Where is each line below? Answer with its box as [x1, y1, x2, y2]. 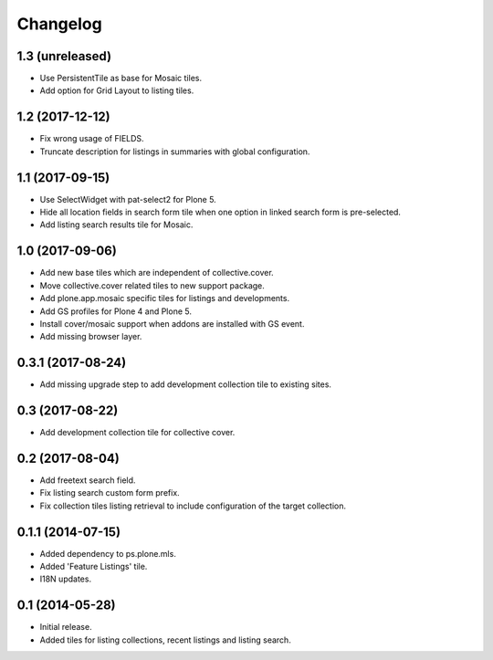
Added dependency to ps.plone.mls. [39, 548, 177, 559]
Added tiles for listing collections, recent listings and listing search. [39, 634, 291, 645]
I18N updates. [39, 573, 91, 584]
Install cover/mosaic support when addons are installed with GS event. [39, 318, 305, 329]
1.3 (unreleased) [16, 48, 112, 64]
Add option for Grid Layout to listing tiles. [39, 85, 194, 96]
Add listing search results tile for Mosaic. [39, 219, 194, 230]
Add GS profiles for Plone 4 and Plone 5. [39, 306, 192, 317]
